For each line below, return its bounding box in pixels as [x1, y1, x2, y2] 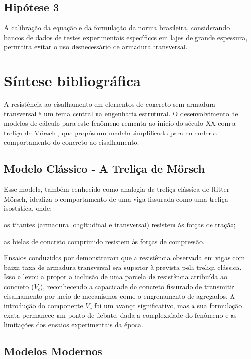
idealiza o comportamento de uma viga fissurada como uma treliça [30, 193, 228, 203]
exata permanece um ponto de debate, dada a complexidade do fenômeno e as [4, 310, 237, 320]
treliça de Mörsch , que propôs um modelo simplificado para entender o [4, 127, 217, 137]
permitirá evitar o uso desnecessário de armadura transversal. [4, 42, 188, 52]
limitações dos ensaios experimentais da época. [4, 319, 143, 330]
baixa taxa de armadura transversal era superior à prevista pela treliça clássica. [4, 262, 242, 272]
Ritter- [211, 184, 232, 194]
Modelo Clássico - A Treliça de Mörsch [4, 161, 205, 176]
